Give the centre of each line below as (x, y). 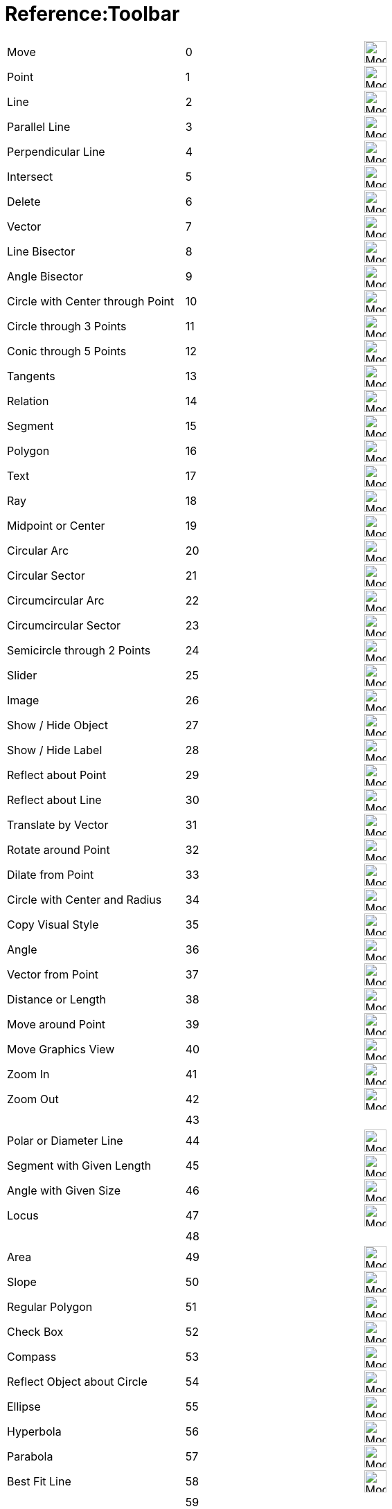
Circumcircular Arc (56, 600)
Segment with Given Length (79, 1165)
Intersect (30, 176)
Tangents (31, 376)
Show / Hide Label (55, 750)
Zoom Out (33, 1099)
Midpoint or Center (56, 525)
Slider (22, 675)
